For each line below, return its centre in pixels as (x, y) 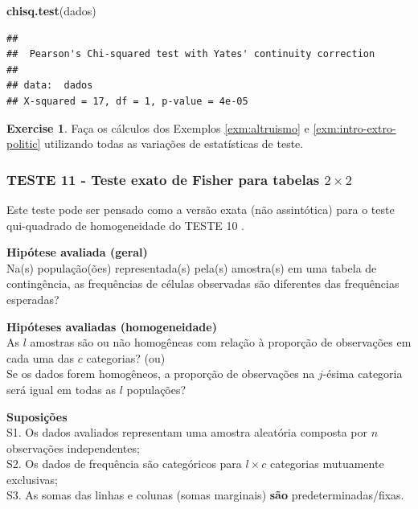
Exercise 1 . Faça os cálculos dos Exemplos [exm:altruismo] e (158, 127)
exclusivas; (32, 479)
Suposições (37, 416)
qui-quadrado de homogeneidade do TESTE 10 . (126, 225)
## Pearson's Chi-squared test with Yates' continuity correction (191, 54)
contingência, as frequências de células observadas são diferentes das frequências (203, 283)
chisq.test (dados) (51, 10)
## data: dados (50, 86)
